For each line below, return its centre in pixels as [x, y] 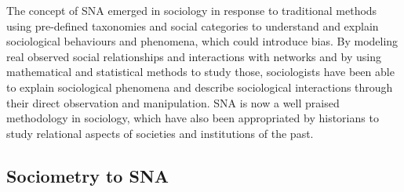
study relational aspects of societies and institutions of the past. [160, 133]
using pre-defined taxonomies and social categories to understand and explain [193, 25]
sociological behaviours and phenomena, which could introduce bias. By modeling [202, 41]
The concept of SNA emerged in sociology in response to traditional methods [192, 10]
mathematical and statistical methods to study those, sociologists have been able [200, 72]
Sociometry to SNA [88, 175]
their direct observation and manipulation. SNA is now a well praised [173, 102]
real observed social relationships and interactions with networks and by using [194, 56]
